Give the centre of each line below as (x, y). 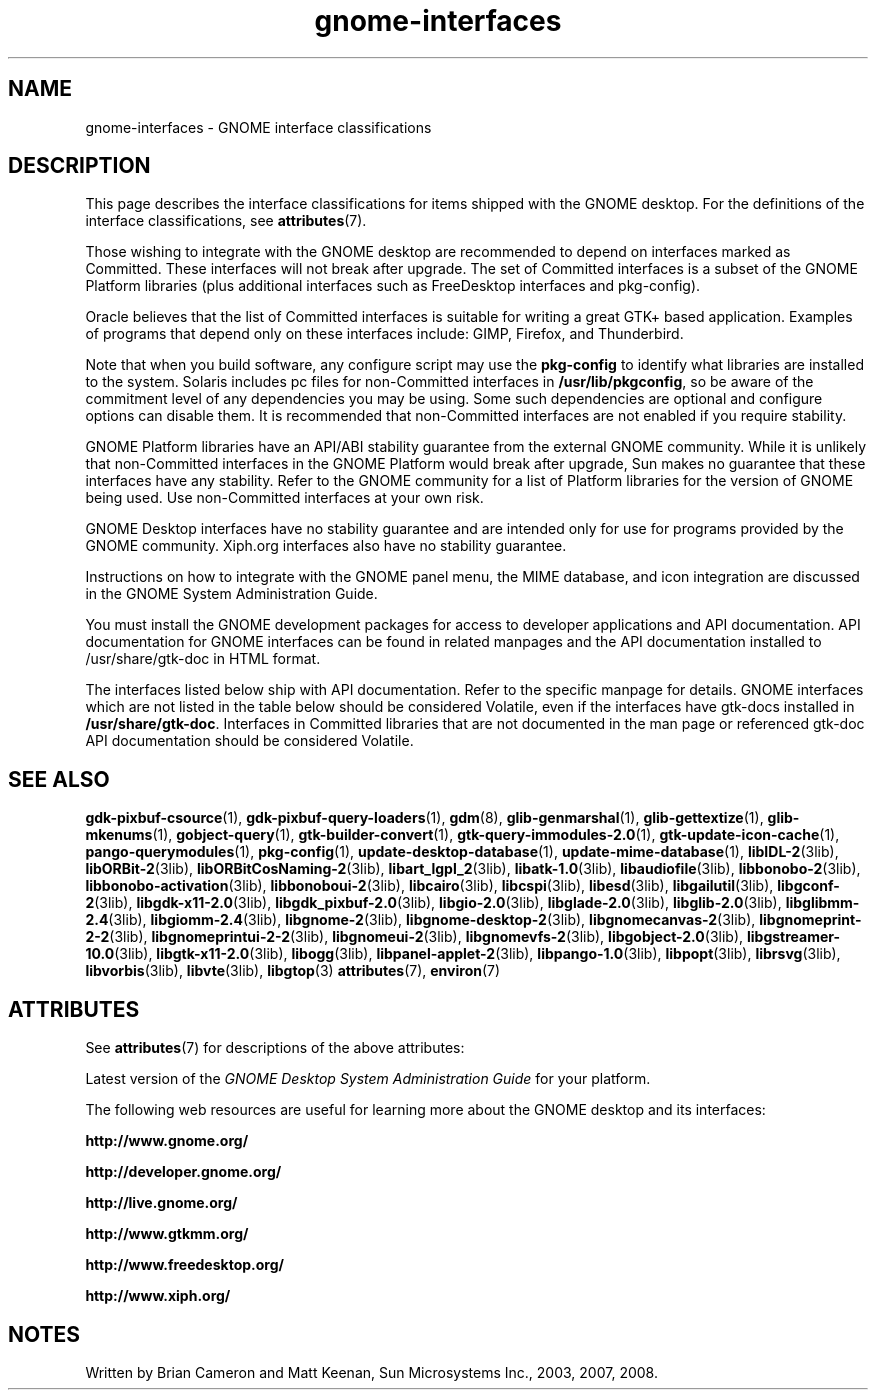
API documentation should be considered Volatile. (249, 741)
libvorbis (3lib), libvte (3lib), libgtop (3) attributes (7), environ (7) (293, 971)
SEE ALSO (59, 779)
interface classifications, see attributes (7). (226, 221)
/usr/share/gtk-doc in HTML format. (203, 659)
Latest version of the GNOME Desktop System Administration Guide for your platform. (368, 1079)
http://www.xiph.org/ (158, 1296)
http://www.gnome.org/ (167, 1141)
